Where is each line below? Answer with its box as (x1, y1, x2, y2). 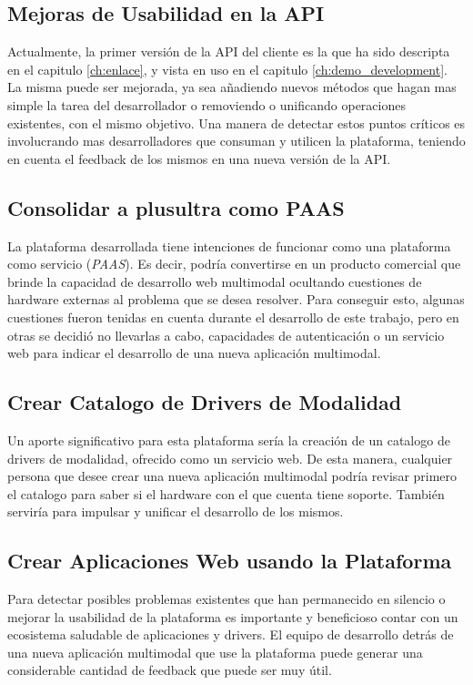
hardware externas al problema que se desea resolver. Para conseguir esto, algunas (7, 290, 465, 309)
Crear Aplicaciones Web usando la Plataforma (7, 547, 452, 575)
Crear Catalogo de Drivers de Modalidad (7, 388, 402, 416)
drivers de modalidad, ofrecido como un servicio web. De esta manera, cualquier (7, 448, 453, 467)
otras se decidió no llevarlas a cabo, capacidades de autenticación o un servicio (7, 325, 445, 344)
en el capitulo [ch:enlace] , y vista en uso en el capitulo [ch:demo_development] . (7, 59, 448, 78)
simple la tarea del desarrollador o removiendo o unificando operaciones (7, 95, 406, 114)
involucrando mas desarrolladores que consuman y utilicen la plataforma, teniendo (7, 131, 466, 150)
